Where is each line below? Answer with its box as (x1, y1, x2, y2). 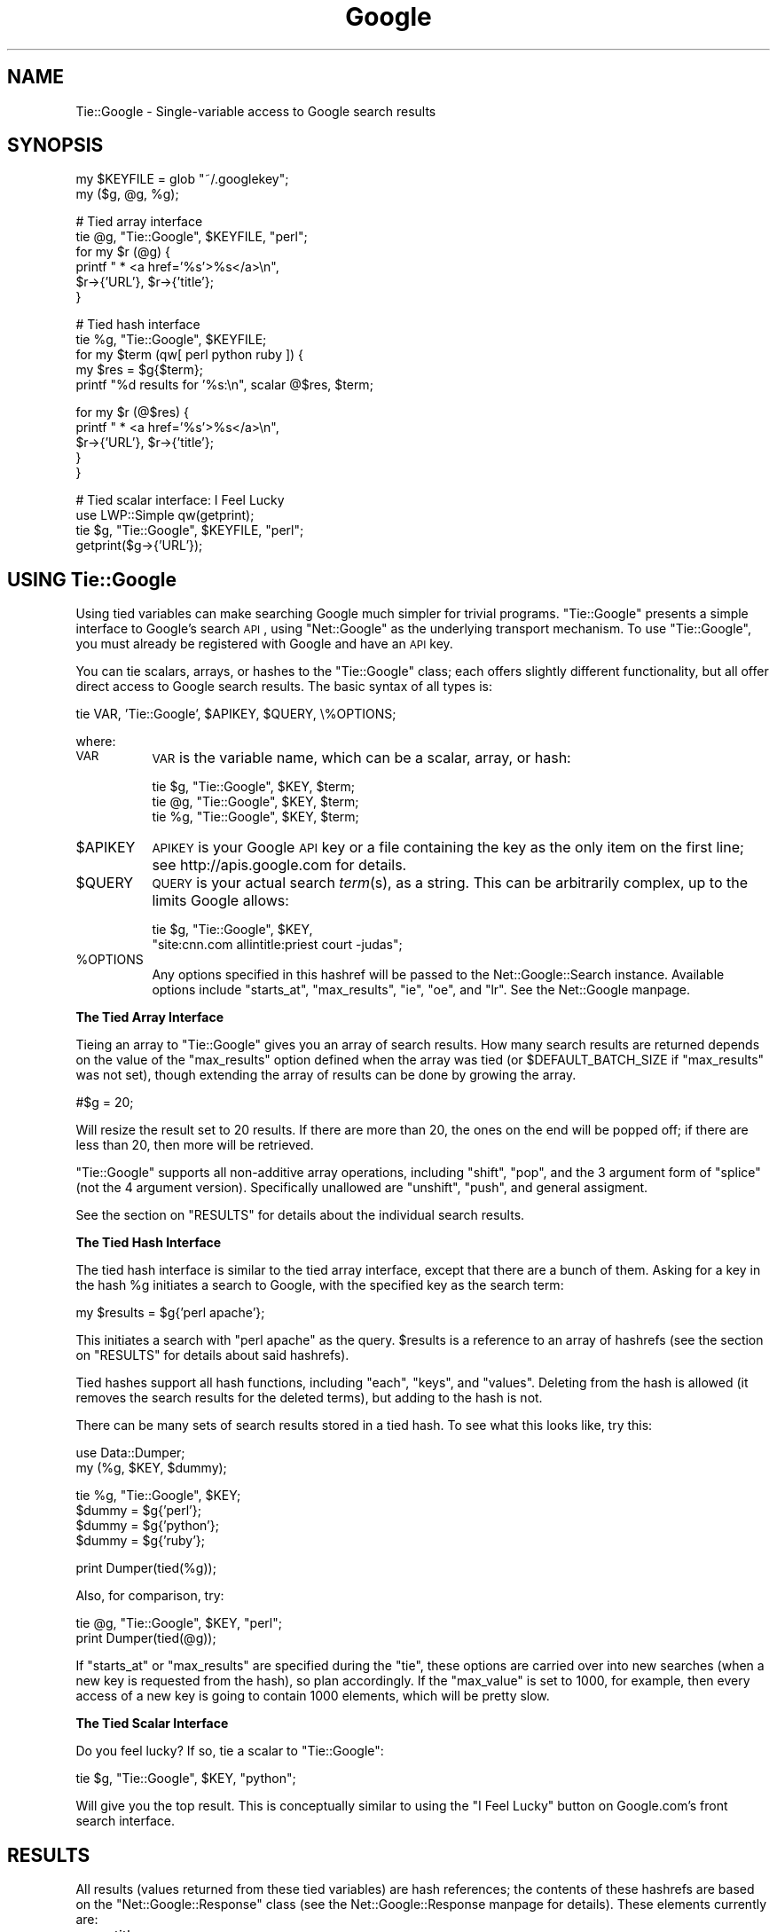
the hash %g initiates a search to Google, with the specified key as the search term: (75, 1277, 564, 1293)
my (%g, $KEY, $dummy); (75, 1460, 227, 1476)
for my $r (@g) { (75, 244, 171, 260)
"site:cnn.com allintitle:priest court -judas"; (152, 937, 403, 953)
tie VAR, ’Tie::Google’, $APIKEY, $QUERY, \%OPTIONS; (75, 706, 396, 722)
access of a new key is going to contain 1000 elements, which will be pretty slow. (75, 1688, 550, 1704)
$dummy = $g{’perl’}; (75, 1503, 201, 1519)
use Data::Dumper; (75, 1445, 185, 1461)
